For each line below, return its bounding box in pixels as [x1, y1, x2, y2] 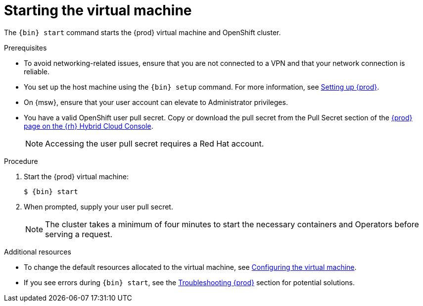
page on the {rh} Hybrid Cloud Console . [24, 121, 153, 130]
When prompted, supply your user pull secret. [24, 202, 173, 211]
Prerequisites [4, 43, 47, 52]
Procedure [4, 156, 38, 165]
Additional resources [4, 247, 71, 256]
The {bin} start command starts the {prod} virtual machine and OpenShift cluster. [4, 28, 281, 37]
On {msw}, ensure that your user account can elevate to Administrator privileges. [24, 98, 288, 106]
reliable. [24, 67, 50, 76]
